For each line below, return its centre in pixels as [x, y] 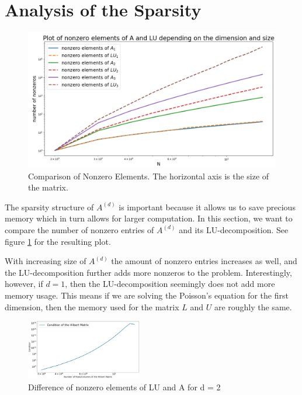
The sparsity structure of [49, 207]
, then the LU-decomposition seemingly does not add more [170, 284]
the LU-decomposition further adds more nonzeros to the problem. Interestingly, [148, 272]
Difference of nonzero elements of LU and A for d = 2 [124, 387]
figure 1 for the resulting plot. [58, 241]
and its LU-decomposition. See [234, 229]
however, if [24, 284]
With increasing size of [46, 261]
